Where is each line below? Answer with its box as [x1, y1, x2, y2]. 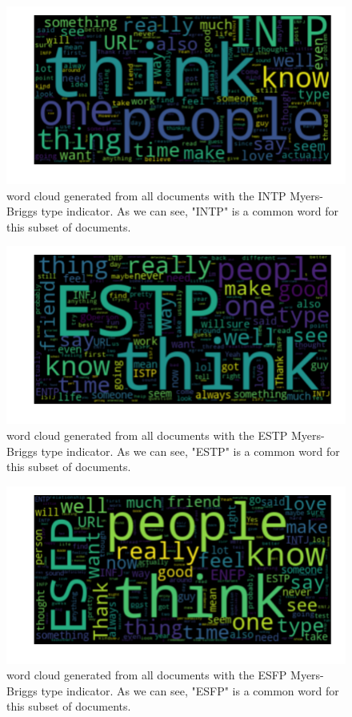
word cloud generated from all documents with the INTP [6, 187, 286, 203]
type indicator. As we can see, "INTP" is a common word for [41, 203, 338, 220]
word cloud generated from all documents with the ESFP [6, 667, 287, 683]
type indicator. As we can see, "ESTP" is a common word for [41, 442, 340, 459]
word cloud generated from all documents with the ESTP [6, 426, 288, 443]
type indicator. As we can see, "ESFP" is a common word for [41, 682, 339, 699]
